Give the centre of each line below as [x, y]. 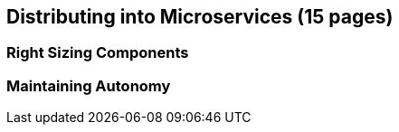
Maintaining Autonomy [89, 85]
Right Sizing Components [98, 53]
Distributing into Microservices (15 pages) [200, 17]
